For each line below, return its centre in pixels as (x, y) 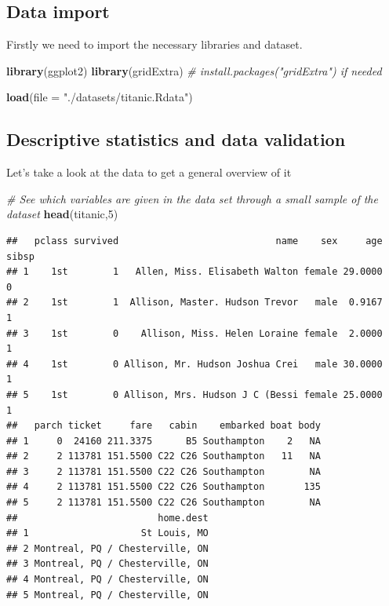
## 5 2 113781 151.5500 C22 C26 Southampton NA (164, 503)
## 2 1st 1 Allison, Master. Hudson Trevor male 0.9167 (194, 303)
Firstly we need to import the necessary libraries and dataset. (155, 44)
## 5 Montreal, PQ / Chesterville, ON (107, 595)
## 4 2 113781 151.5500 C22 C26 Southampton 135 (164, 487)
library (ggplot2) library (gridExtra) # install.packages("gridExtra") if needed (194, 70)
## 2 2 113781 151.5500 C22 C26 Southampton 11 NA (164, 456)
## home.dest (107, 518)
